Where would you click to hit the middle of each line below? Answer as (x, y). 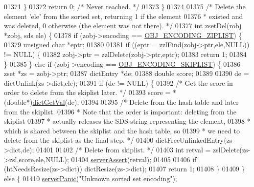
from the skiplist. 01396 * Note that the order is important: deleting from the (120, 111)
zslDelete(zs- (232, 149)
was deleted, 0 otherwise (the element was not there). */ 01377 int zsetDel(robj (123, 26)
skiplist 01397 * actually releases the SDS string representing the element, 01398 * (127, 121)
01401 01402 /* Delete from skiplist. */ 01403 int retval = (124, 149)
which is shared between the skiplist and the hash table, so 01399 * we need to (122, 130)
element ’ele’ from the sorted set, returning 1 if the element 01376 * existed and (124, 16)
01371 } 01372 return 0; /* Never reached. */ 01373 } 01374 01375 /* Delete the (125, 6)
